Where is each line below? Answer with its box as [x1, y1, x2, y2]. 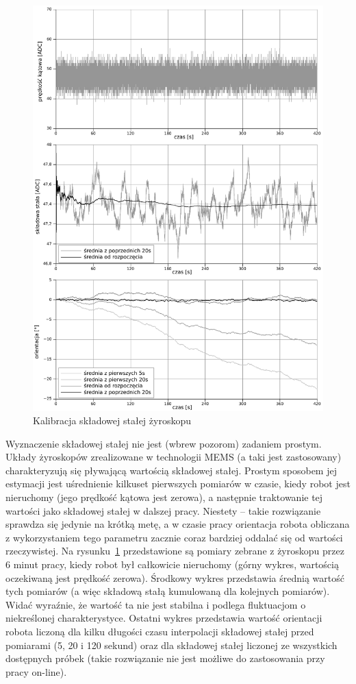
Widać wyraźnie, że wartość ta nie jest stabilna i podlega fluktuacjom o [5, 597, 306, 611]
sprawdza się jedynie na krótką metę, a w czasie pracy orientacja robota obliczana [5, 517, 350, 531]
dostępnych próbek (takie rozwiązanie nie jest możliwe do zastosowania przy [5, 651, 325, 665]
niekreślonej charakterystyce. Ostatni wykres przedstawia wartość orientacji [5, 611, 322, 625]
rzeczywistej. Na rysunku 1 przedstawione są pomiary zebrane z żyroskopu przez [5, 543, 344, 558]
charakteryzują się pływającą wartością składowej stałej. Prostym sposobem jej [5, 463, 337, 477]
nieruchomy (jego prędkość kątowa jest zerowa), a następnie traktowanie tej [5, 490, 323, 504]
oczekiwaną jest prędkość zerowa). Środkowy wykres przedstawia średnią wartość [5, 570, 344, 585]
